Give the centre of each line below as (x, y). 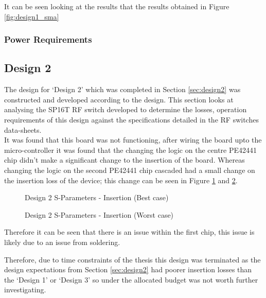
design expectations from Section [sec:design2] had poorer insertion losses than (128, 269)
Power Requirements (48, 39)
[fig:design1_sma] (32, 16)
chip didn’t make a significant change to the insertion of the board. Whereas (125, 160)
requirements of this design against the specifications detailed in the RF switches (131, 120)
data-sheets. (23, 129)
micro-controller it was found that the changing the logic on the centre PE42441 (131, 150)
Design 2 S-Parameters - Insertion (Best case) (97, 197)
